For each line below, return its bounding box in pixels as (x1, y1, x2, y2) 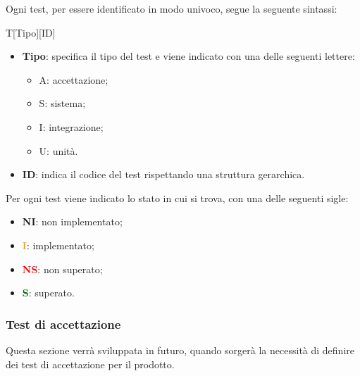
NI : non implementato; (22, 214, 123, 229)
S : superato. (22, 285, 75, 300)
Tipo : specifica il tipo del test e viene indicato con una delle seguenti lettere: (22, 49, 355, 63)
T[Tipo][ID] (6, 25, 56, 39)
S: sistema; (39, 96, 86, 111)
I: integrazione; (39, 119, 104, 134)
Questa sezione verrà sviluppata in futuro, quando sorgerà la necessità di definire (6, 342, 354, 357)
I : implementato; (22, 237, 94, 252)
